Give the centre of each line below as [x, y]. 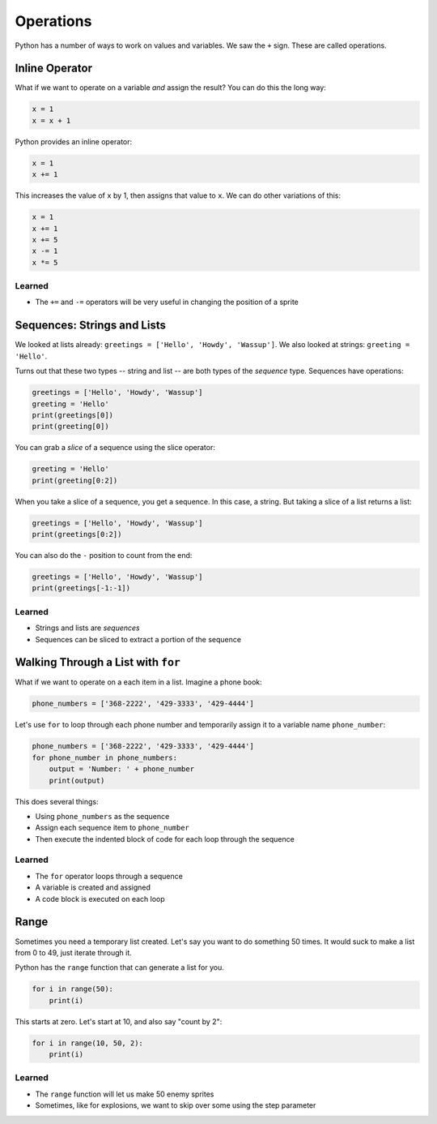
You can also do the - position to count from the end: [104, 555]
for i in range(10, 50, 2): [87, 1043]
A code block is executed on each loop [100, 899]
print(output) [77, 780]
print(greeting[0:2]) [75, 480]
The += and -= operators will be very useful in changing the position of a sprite [167, 302]
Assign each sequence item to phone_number [112, 828]
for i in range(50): [72, 989]
